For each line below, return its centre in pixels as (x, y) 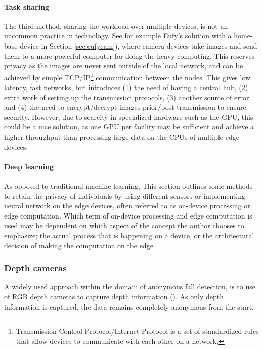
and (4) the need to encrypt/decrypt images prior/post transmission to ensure (125, 107)
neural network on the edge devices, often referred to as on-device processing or (127, 206)
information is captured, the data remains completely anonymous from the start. (129, 306)
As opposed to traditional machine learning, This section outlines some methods (128, 185)
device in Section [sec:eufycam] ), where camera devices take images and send (139, 45)
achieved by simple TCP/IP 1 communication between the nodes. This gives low (127, 76)
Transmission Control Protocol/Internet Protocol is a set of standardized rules (137, 331)
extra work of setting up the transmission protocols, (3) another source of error (127, 97)
